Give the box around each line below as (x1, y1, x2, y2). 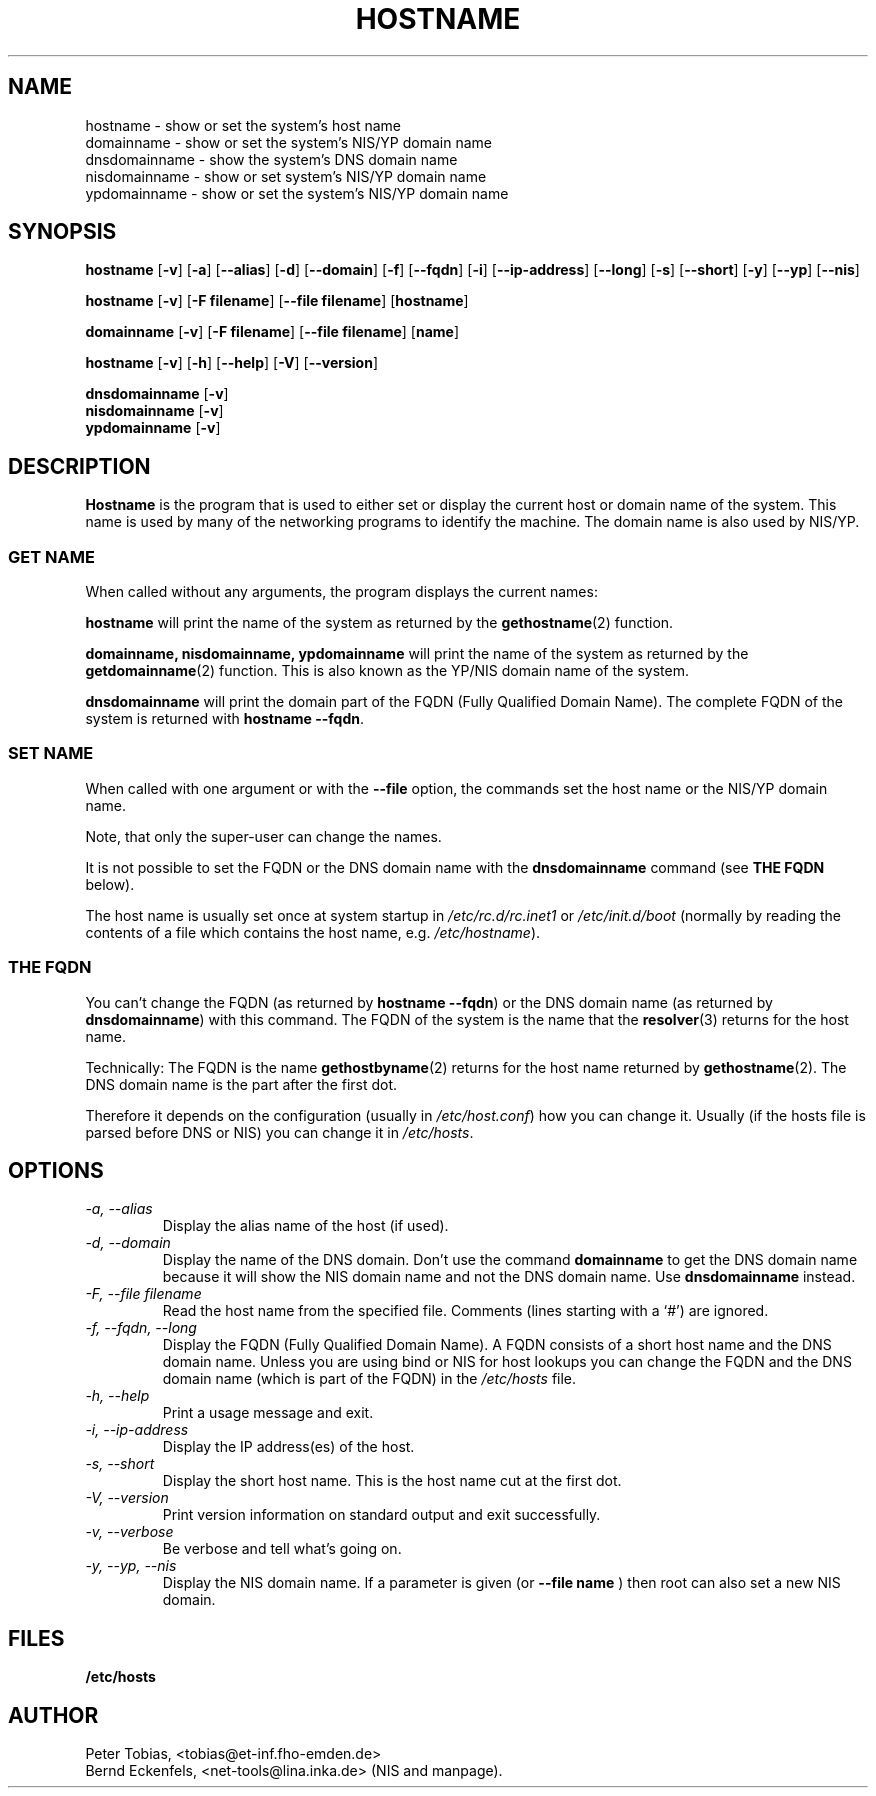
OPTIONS (8, 1157, 104, 1183)
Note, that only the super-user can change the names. (85, 827, 442, 845)
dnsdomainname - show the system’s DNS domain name (85, 150, 458, 168)
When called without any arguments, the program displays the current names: (85, 583, 598, 601)
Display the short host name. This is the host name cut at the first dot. (162, 1472, 622, 1490)
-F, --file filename (85, 1285, 202, 1303)
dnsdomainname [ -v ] (85, 385, 229, 403)
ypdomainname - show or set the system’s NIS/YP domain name (85, 184, 509, 202)
